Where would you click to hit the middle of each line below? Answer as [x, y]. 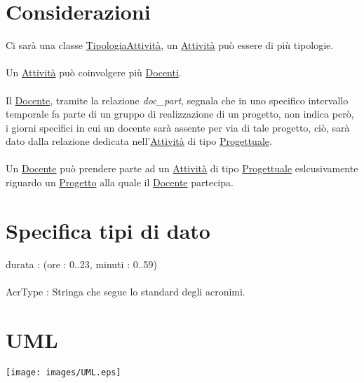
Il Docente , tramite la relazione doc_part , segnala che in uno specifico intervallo [177, 100]
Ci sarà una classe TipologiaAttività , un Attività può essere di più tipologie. [170, 45]
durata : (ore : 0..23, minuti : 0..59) [81, 264]
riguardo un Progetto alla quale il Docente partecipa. [120, 182]
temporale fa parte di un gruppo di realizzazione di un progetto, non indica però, [180, 114]
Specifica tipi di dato [108, 230]
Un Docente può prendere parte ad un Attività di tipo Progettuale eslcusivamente [182, 168]
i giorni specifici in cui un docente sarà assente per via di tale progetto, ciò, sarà [178, 127]
